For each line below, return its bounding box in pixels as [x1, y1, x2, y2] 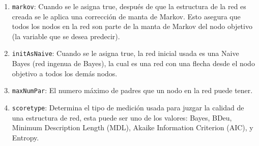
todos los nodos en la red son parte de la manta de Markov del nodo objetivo [12, 21, 252, 32]
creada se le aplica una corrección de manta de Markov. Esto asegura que [12, 11, 241, 21]
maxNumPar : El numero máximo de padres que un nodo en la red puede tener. [12, 85, 253, 96]
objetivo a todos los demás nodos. [12, 68, 118, 78]
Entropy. [12, 132, 39, 142]
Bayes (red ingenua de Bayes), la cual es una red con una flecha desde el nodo [12, 58, 255, 69]
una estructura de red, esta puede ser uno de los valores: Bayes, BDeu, [12, 112, 232, 123]
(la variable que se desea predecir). [12, 31, 120, 41]
